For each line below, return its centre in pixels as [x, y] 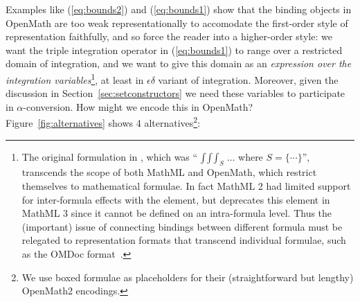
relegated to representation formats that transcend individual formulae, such [184, 240]
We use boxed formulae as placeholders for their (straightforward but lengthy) [188, 277]
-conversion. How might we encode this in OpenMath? [138, 106]
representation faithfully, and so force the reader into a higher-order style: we [169, 36]
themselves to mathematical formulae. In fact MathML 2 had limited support [186, 186]
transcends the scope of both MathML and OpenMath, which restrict [169, 172]
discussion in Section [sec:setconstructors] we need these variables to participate [175, 93]
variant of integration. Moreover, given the [248, 79]
